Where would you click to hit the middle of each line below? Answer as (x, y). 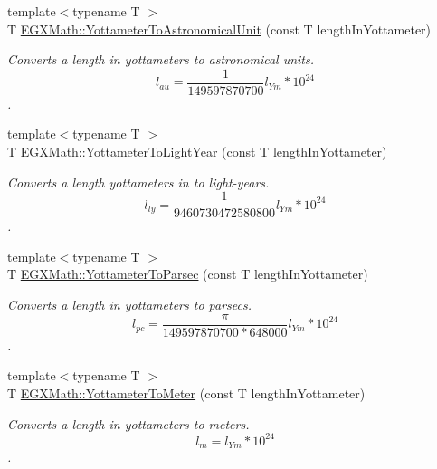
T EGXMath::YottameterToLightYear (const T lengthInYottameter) (197, 152)
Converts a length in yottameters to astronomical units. (161, 59)
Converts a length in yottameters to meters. (128, 423)
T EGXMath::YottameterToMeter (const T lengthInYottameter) (186, 392)
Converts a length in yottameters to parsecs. (129, 305)
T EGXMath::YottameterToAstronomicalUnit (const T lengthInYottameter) (219, 29)
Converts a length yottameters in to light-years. (138, 182)
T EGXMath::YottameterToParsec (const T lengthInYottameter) (188, 274)
